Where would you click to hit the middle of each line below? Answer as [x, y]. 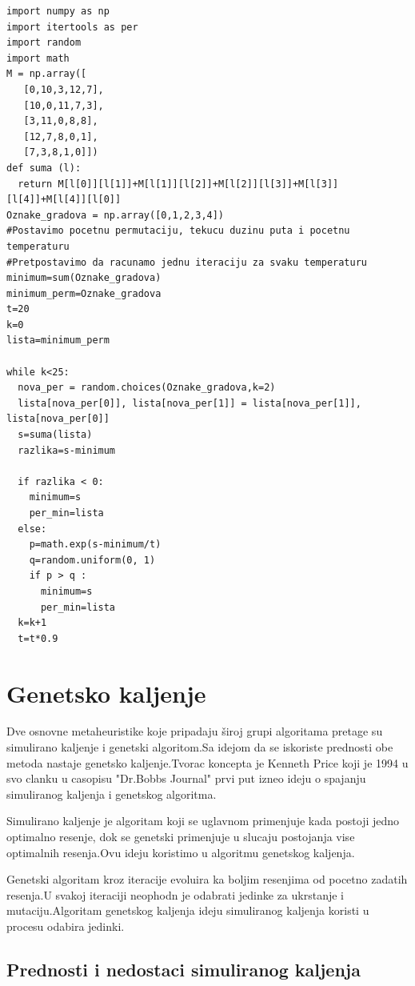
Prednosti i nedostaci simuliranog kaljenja [184, 969]
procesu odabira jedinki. [66, 926]
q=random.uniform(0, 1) [92, 560]
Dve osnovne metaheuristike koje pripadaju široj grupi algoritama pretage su [195, 731]
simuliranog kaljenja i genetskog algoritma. [112, 794]
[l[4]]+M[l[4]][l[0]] [64, 200]
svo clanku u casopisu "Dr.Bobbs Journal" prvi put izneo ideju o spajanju [186, 778]
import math [38, 58]
